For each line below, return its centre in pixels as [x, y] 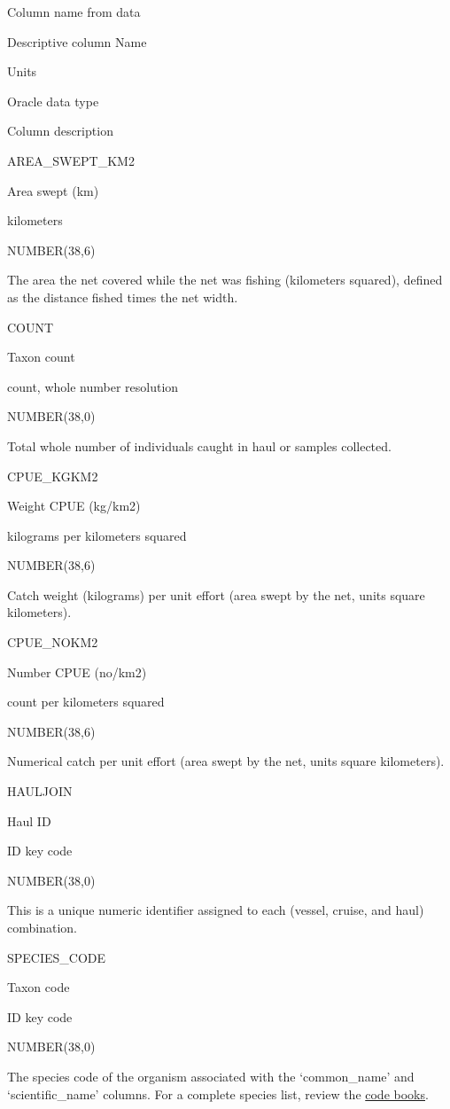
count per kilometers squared [86, 702]
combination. [42, 927]
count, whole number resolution [93, 386]
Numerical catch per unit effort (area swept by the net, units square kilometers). [226, 761]
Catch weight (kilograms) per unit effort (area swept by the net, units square [216, 594]
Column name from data [74, 12]
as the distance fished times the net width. [123, 297]
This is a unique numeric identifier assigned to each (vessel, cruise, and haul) [216, 910]
